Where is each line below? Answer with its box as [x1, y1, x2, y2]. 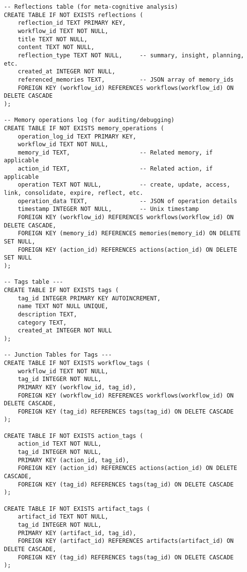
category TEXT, [18, 319, 67, 326]
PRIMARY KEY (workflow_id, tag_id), [18, 383, 137, 391]
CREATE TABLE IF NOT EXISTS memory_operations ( [4, 124, 164, 132]
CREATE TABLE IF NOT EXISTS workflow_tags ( [4, 359, 150, 366]
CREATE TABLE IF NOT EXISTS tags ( [4, 286, 119, 294]
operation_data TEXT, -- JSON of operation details [18, 197, 237, 205]
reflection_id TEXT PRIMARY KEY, [18, 19, 126, 27]
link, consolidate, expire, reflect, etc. [4, 190, 143, 197]
